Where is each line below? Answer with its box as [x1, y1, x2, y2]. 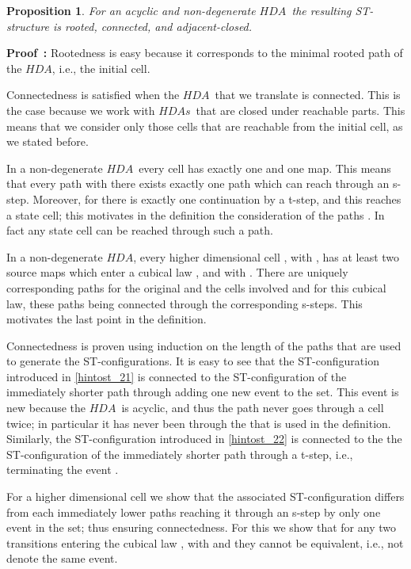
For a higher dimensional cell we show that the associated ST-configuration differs [6, 488, 405, 505]
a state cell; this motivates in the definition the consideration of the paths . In [6, 206, 385, 223]
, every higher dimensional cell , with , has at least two [133, 248, 400, 265]
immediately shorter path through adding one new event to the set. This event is [6, 384, 399, 400]
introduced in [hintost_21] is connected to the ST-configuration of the [6, 368, 347, 384]
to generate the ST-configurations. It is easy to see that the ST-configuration [6, 353, 379, 369]
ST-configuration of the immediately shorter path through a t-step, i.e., [6, 445, 353, 462]
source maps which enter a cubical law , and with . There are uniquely [6, 264, 348, 281]
